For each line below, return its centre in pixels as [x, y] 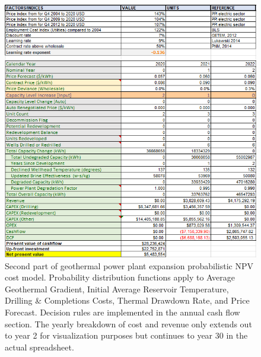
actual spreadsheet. [39, 347]
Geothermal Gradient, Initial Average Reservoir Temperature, [117, 289]
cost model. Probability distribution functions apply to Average [120, 277]
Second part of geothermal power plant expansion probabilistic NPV [129, 265]
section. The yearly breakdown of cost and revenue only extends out [128, 323]
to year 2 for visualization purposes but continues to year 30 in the [126, 335]
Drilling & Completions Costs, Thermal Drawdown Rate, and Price [127, 300]
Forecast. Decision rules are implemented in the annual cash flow [122, 312]
